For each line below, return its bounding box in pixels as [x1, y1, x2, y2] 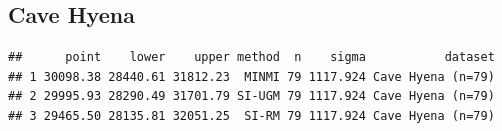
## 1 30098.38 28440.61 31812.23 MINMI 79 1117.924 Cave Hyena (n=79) [8, 69, 495, 84]
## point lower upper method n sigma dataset [8, 50, 495, 65]
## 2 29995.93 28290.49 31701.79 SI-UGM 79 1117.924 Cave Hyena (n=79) [8, 89, 495, 104]
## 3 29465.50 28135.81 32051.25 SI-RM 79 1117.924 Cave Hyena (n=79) [8, 108, 495, 123]
